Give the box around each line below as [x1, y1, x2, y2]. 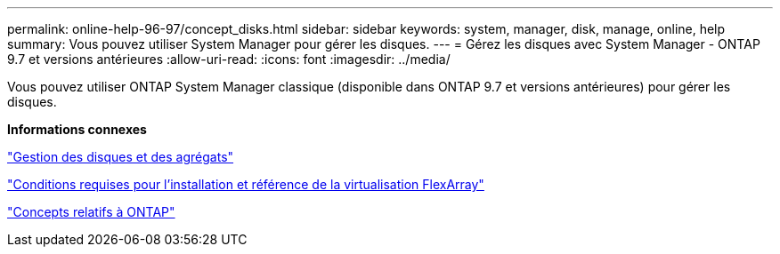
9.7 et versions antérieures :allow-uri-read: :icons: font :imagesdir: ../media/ [7, 52, 451, 67]
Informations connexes [7, 122, 147, 137]
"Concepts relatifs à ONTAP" [7, 204, 175, 219]
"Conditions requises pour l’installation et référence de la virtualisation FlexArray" [7, 177, 484, 192]
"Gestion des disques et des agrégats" [7, 149, 234, 164]
